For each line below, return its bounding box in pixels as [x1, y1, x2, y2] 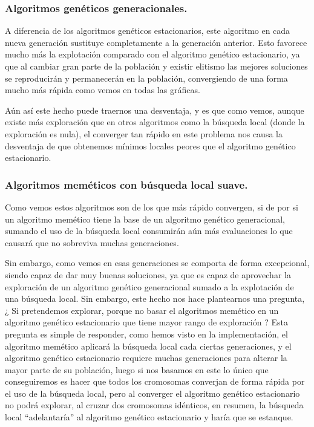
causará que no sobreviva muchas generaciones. [5, 236, 179, 249]
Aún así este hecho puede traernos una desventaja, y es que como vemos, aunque [5, 103, 304, 116]
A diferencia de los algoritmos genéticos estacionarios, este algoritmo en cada [5, 24, 290, 37]
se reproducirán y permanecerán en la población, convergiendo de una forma [5, 71, 288, 84]
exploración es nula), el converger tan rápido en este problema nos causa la [5, 127, 283, 140]
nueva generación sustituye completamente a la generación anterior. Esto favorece [5, 36, 307, 48]
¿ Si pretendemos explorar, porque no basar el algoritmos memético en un [5, 304, 279, 316]
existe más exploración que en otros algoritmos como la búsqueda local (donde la [5, 116, 305, 128]
